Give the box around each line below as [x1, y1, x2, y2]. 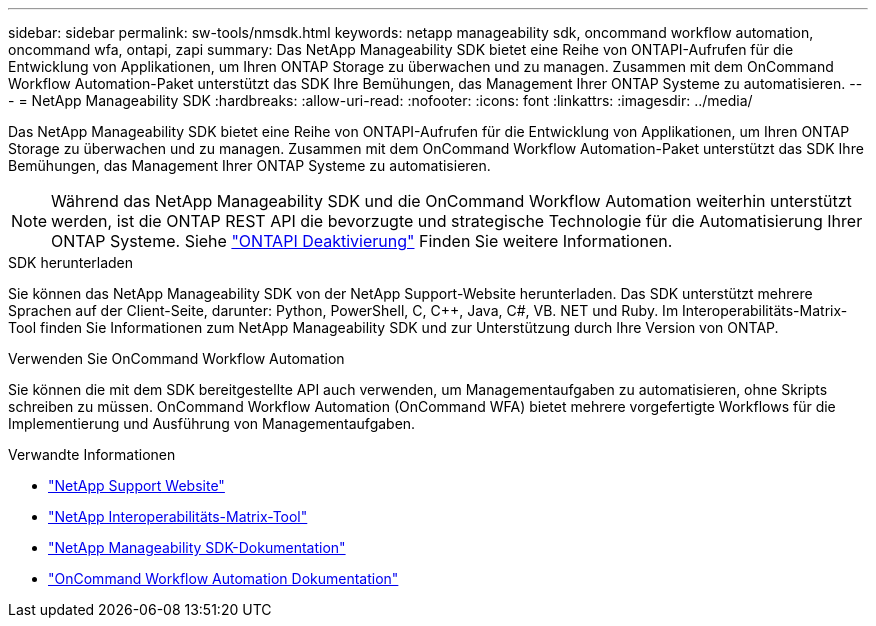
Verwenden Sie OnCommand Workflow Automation [8, 350, 345, 367]
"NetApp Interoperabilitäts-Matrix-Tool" [48, 508, 308, 525]
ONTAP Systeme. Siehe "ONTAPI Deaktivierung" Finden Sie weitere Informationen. [51, 231, 673, 251]
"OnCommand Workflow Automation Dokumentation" [48, 570, 399, 587]
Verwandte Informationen [8, 446, 176, 463]
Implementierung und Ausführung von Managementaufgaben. [8, 415, 416, 432]
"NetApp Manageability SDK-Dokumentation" [48, 539, 346, 556]
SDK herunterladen [8, 254, 134, 271]
